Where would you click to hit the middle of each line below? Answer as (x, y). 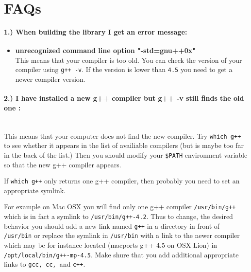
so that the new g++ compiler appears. (63, 164)
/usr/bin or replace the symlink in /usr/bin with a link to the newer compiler (122, 235)
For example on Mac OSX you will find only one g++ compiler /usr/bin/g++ (120, 207)
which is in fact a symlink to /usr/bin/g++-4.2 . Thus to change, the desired (118, 216)
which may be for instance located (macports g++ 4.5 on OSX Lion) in (111, 245)
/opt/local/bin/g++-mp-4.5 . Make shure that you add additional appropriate (121, 254)
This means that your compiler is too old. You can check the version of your (129, 60)
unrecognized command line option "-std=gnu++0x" (105, 50)
